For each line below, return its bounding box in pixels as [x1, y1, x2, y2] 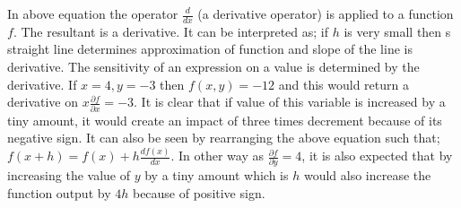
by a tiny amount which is [144, 166, 289, 185]
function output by [7, 183, 111, 202]
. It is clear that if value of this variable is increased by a [134, 92, 446, 111]
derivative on [7, 92, 78, 111]
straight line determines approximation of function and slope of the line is [7, 39, 413, 58]
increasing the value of [7, 166, 131, 185]
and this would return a [278, 74, 409, 93]
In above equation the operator [7, 4, 178, 22]
